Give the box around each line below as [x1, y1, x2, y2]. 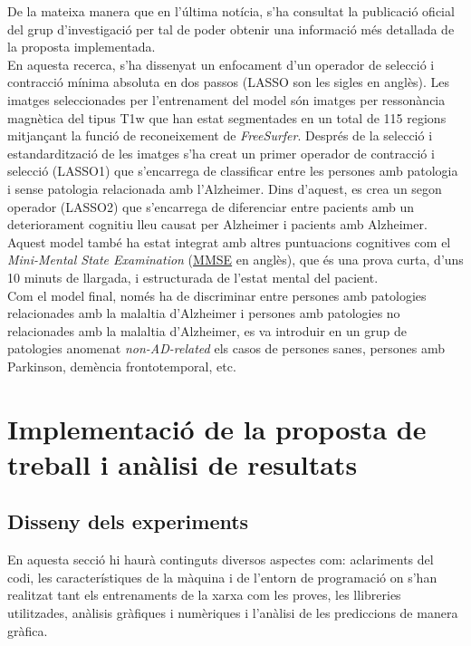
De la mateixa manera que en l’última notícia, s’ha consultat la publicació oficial [7, 2, 455, 20]
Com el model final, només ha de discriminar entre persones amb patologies [7, 285, 427, 304]
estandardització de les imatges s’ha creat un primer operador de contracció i [7, 143, 435, 162]
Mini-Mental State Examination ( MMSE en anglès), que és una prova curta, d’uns [7, 250, 464, 269]
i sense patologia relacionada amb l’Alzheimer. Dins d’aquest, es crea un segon [7, 178, 442, 198]
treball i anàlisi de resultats [7, 445, 358, 482]
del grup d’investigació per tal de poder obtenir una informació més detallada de [7, 19, 455, 38]
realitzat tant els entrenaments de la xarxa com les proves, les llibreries [7, 585, 401, 604]
